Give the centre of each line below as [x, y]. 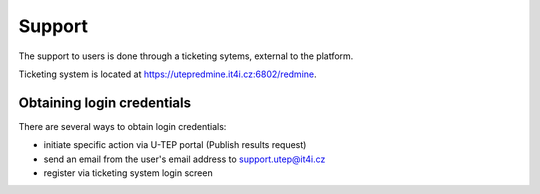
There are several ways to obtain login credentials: [122, 126]
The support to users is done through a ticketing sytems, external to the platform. [186, 56]
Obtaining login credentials [105, 102]
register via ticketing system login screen [128, 173]
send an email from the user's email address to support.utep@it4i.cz [184, 159]
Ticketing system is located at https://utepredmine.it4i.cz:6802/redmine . [167, 74]
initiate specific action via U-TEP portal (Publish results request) [175, 145]
